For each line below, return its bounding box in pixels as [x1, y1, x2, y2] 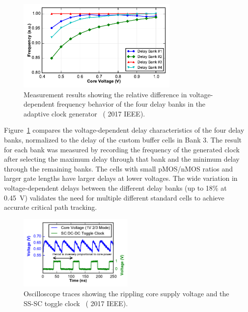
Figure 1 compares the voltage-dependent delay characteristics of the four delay [4, 125, 245, 135]
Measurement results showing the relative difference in [24, 89, 187, 99]
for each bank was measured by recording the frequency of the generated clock [4, 144, 240, 154]
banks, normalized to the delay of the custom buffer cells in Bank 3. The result [4, 135, 242, 145]
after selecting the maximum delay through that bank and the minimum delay [4, 154, 240, 164]
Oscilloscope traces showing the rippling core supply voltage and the [24, 288, 229, 299]
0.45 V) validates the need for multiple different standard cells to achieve [4, 192, 224, 202]
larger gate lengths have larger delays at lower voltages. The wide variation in [4, 173, 238, 183]
